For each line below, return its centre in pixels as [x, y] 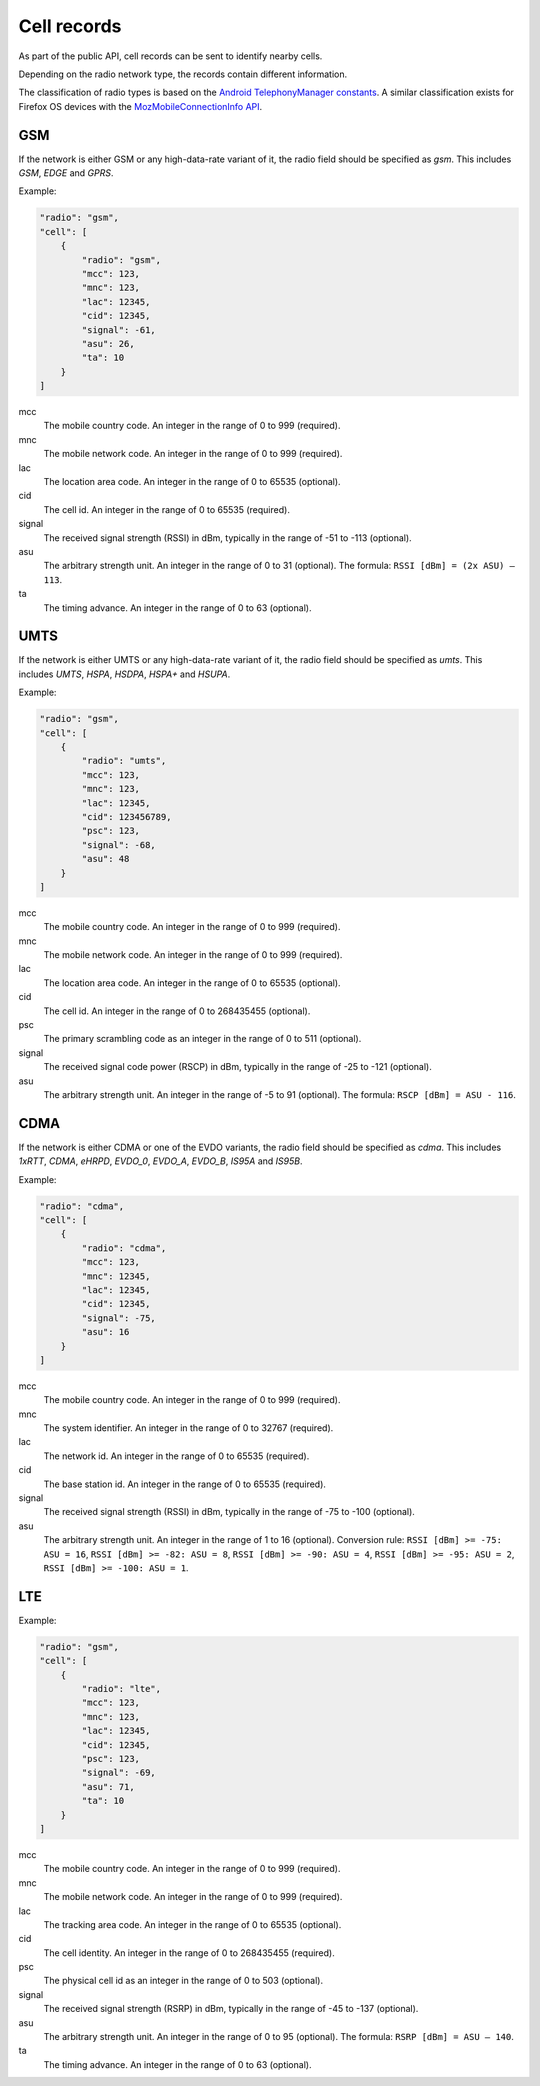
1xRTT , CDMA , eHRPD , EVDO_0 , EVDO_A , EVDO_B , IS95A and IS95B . [161, 1161]
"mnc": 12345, [116, 1276]
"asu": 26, [108, 343]
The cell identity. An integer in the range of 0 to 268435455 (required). [189, 1952]
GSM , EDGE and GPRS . [66, 173]
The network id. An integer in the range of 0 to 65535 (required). [176, 1456]
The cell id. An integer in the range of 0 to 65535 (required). [166, 509]
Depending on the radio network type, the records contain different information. [183, 74]
